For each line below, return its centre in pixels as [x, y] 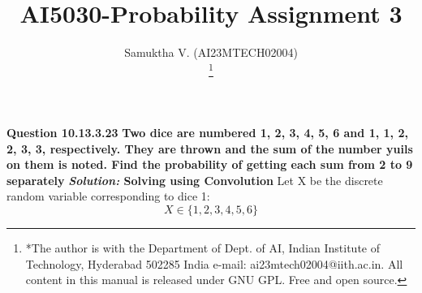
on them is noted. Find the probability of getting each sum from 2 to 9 [210, 164]
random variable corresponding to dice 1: [108, 196]
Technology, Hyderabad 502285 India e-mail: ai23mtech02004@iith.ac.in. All [214, 263]
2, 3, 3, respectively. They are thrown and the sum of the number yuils [210, 148]
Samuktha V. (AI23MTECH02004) [211, 52]
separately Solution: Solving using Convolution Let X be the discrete [195, 180]
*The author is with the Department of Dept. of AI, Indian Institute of [202, 247]
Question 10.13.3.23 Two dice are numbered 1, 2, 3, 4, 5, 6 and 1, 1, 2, [207, 132]
